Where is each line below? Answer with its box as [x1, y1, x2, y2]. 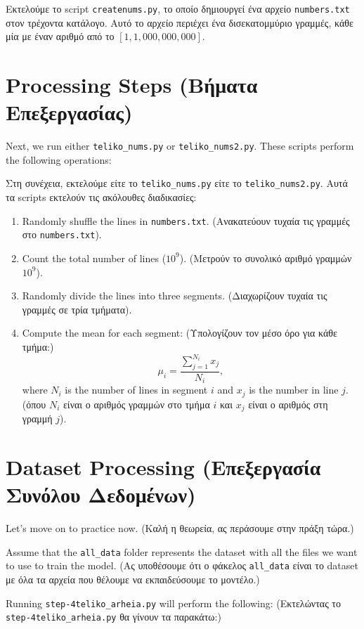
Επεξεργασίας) [6, 98, 133, 127]
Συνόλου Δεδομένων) [6, 480, 196, 509]
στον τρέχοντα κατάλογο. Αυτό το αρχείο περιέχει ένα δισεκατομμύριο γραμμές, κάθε [6, 15, 353, 30]
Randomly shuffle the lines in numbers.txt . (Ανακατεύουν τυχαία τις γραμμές [22, 213, 350, 228]
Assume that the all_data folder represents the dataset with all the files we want [6, 544, 358, 559]
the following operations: [6, 152, 112, 167]
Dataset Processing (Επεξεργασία [6, 453, 321, 481]
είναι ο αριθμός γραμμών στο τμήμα [63, 396, 210, 411]
